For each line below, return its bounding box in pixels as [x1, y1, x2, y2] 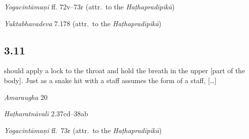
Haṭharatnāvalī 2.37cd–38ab [4, 108, 88, 119]
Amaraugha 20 [4, 92, 48, 102]
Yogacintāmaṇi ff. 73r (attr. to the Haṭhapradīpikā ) [4, 125, 162, 135]
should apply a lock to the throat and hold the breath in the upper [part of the [4, 65, 245, 76]
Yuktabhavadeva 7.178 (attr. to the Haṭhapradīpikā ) [4, 18, 162, 28]
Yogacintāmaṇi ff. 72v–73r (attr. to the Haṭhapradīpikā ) [4, 1, 175, 11]
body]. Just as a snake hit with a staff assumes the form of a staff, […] [4, 75, 217, 85]
